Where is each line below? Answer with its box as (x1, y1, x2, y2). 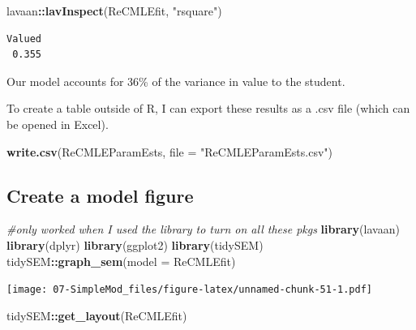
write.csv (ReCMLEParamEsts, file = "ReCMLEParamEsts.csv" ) (6, 143, 333, 160)
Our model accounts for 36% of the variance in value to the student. (6, 72, 345, 89)
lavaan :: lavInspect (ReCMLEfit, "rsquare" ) (6, 2, 222, 19)
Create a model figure (6, 182, 194, 208)
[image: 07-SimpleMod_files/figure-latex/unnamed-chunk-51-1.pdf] (6, 284, 373, 296)
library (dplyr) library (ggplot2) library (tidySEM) (6, 236, 264, 253)
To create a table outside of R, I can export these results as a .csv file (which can (6, 100, 410, 117)
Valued (6, 32, 41, 45)
